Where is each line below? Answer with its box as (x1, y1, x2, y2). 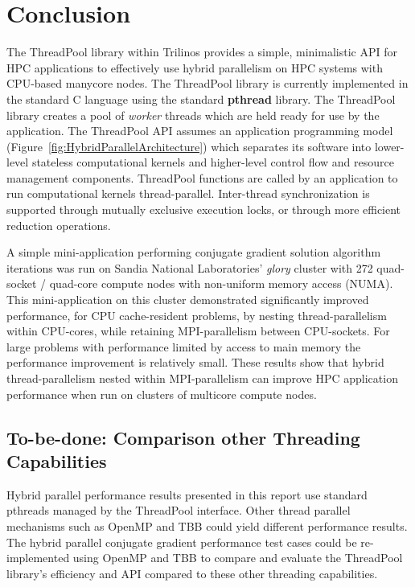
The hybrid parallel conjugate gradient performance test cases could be (6, 533, 357, 550)
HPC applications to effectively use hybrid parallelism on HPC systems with (6, 59, 383, 76)
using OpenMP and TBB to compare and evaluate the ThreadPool (72, 549, 403, 566)
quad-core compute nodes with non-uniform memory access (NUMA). (49, 275, 393, 292)
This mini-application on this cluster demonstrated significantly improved (6, 291, 369, 308)
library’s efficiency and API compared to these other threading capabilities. (6, 564, 378, 581)
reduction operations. (6, 216, 111, 233)
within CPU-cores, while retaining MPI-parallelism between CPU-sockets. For (6, 322, 390, 339)
